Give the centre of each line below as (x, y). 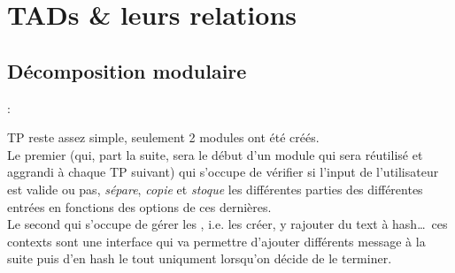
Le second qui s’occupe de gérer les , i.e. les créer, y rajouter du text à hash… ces (227, 224)
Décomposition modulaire (127, 70)
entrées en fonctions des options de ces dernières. (139, 206)
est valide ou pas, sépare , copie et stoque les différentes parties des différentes (215, 189)
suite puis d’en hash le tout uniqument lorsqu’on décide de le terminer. (200, 258)
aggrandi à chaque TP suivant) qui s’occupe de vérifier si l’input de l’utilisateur (223, 172)
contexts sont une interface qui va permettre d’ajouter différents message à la (216, 241)
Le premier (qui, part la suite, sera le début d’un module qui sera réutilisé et (215, 154)
